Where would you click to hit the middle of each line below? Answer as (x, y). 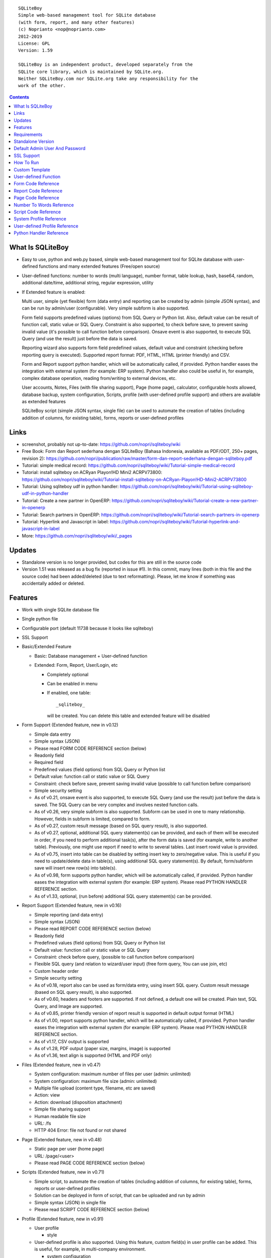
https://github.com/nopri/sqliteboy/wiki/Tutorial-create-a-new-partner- (185, 500)
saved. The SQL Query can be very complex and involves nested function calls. (116, 805)
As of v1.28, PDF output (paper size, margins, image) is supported (102, 1049)
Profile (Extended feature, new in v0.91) (63, 1219)
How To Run (26, 163)
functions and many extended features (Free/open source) (99, 266)
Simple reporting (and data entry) (69, 915)
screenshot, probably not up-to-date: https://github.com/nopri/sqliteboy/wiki (101, 444)
